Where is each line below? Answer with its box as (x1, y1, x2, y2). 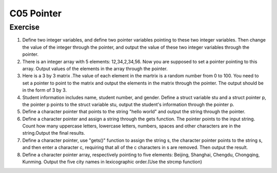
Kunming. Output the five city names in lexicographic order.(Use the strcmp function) (22, 159, 203, 165)
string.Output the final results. (22, 130, 86, 136)
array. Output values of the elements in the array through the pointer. (22, 66, 168, 72)
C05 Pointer (9, 8, 62, 19)
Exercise (9, 23, 40, 32)
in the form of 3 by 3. (22, 87, 67, 93)
